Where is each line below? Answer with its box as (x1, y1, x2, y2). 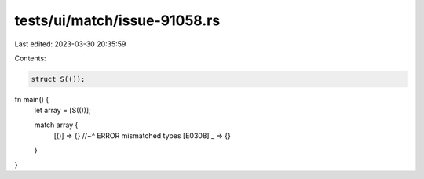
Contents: (14, 53, 46, 63)
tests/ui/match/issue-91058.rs (14, 12, 221, 29)
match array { (34, 120, 79, 130)
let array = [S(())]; (34, 106, 92, 115)
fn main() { (14, 94, 49, 104)
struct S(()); (31, 75, 86, 83)
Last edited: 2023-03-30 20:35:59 (14, 39, 126, 49)
